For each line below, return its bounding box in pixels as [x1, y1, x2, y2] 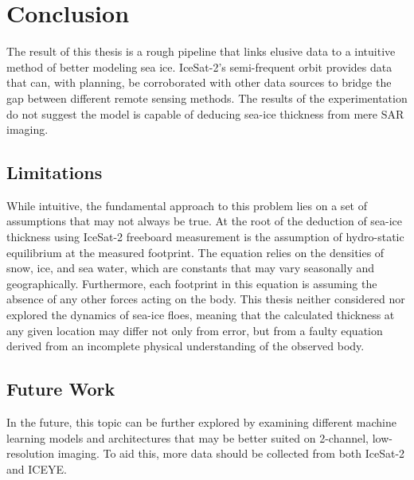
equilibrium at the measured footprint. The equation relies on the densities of [6, 244, 385, 260]
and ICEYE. [6, 460, 67, 477]
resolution [6, 445, 55, 462]
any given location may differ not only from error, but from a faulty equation [6, 322, 383, 338]
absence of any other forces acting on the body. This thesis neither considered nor [6, 291, 405, 307]
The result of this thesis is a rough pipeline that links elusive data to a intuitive [6, 43, 396, 60]
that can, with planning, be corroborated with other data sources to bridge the [6, 74, 392, 91]
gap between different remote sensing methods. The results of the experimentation [6, 89, 408, 106]
